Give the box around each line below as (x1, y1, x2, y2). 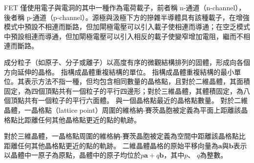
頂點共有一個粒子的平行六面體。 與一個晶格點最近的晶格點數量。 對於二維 (10, 95, 248, 105)
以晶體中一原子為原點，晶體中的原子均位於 (4, 150, 141, 160)
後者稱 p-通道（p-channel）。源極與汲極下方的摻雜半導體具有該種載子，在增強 (4, 12, 250, 22)
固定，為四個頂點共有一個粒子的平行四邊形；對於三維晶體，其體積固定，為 (4, 85, 243, 96)
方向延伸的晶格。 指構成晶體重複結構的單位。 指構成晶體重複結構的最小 (4, 66, 234, 77)
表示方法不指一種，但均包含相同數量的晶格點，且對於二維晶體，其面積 (24, 76, 250, 86)
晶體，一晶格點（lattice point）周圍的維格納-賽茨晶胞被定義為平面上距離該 (4, 104, 241, 115)
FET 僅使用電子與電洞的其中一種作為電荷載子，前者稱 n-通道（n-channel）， (4, 2, 246, 12)
